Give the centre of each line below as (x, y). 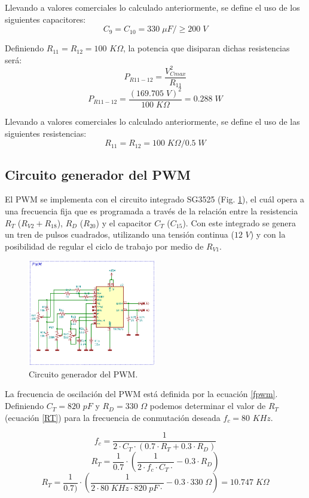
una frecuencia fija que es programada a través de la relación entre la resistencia (152, 210)
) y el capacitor (124, 222)
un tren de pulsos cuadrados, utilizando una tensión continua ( (120, 234)
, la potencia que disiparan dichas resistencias (206, 48)
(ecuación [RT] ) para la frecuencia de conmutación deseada (113, 417)
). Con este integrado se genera (239, 222)
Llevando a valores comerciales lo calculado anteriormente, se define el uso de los (152, 7)
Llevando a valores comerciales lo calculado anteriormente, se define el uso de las (152, 121)
